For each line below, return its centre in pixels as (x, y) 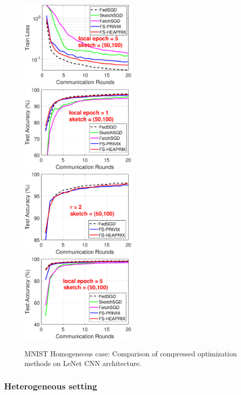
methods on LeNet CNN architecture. (83, 363)
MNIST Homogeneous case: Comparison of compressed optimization (131, 353)
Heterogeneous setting (51, 386)
